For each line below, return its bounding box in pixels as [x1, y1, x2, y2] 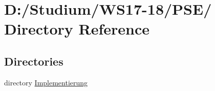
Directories [4, 53, 63, 69]
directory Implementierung [4, 77, 88, 87]
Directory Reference [4, 18, 150, 39]
